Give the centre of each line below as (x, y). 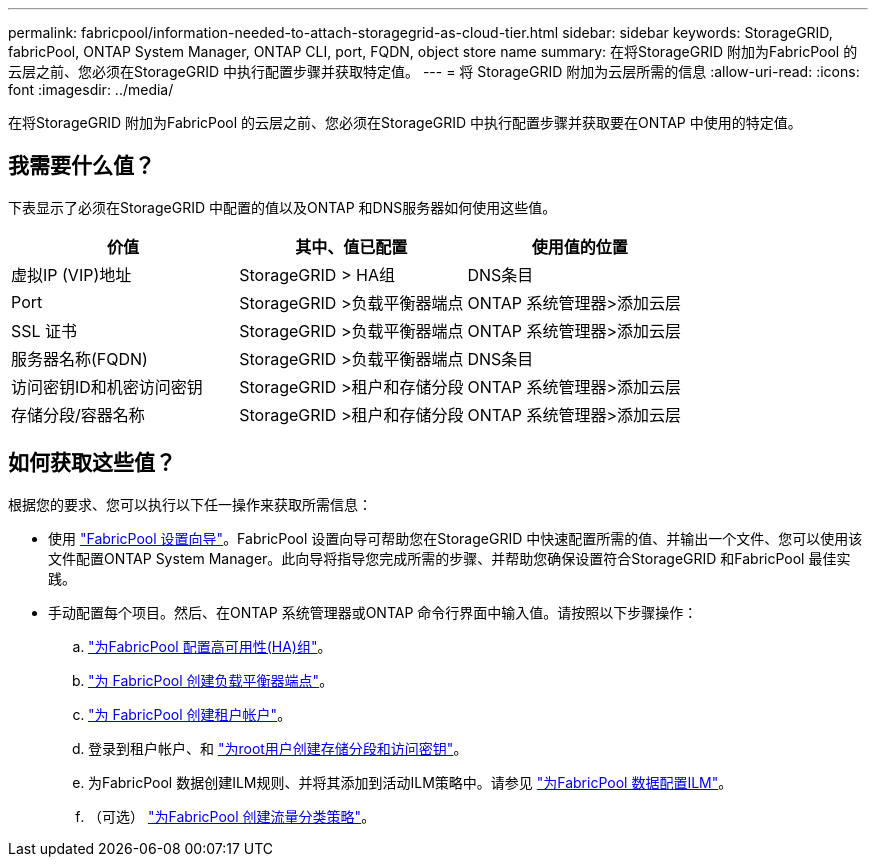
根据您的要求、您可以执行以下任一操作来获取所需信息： (190, 504)
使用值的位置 (579, 246)
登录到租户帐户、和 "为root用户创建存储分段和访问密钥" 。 (278, 748)
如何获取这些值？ (92, 463)
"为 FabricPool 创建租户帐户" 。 (190, 714)
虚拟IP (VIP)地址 (71, 274)
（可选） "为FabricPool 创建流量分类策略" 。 (232, 816)
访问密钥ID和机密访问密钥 (107, 386)
